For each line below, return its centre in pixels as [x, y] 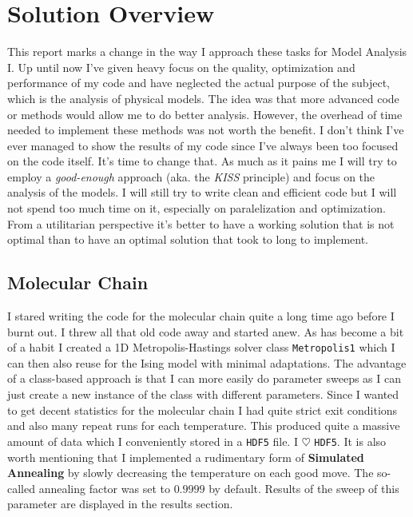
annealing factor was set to [104, 488]
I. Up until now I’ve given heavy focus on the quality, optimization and [181, 67]
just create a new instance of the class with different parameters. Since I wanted [203, 394]
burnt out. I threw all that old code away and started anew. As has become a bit [206, 331]
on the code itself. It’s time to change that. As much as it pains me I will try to [202, 161]
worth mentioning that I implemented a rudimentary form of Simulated [186, 457]
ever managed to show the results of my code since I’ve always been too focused [203, 145]
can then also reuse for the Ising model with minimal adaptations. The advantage [207, 362]
